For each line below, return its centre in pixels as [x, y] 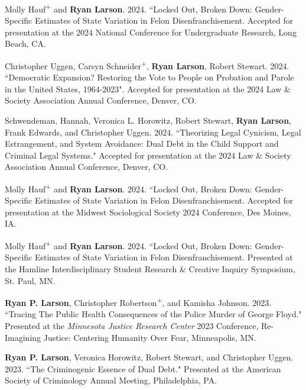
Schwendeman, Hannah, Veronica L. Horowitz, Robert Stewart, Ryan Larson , [148, 120]
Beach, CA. [25, 43]
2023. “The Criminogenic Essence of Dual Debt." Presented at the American [143, 368]
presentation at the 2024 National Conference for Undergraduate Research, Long [151, 32]
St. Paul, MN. [30, 280]
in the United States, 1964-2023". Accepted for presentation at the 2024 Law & [148, 88]
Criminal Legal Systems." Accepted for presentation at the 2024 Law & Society [148, 155]
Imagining [23, 337]
